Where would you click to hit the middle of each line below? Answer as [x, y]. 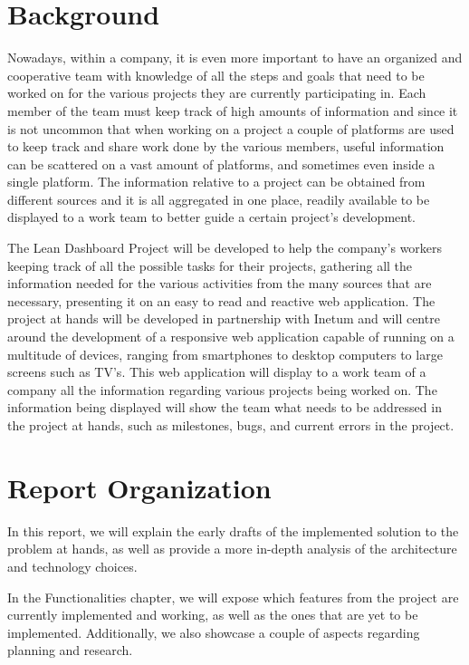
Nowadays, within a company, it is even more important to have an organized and [235, 58]
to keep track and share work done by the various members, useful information [226, 146]
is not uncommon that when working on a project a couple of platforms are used [231, 128]
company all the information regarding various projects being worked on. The [222, 389]
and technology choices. [72, 566]
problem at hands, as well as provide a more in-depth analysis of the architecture [232, 549]
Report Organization [139, 487]
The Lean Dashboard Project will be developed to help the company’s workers [225, 248]
